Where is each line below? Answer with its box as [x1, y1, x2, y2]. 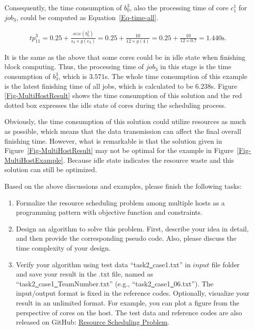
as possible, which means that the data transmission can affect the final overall [4, 126, 241, 136]
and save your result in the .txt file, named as [16, 269, 153, 279]
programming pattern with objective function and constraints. [16, 207, 203, 217]
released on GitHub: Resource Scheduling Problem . [16, 317, 170, 327]
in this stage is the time [160, 61, 231, 72]
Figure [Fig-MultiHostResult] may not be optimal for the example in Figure [4, 145, 233, 155]
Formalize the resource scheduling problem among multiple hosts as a [16, 197, 225, 207]
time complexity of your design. [16, 242, 111, 253]
